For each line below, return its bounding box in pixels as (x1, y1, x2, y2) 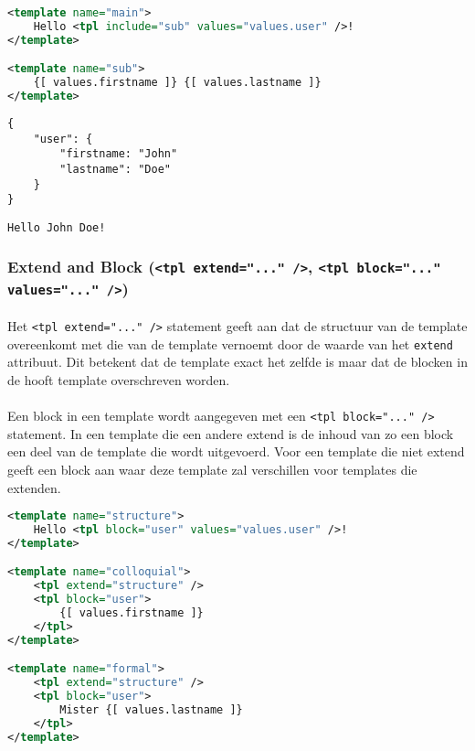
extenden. (7, 477, 61, 497)
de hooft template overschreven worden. (7, 370, 230, 389)
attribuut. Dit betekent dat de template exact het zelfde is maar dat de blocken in (7, 352, 468, 371)
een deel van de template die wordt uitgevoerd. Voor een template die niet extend (7, 442, 465, 461)
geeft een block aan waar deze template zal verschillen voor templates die (7, 459, 417, 478)
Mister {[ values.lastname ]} (59, 703, 243, 716)
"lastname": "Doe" (59, 162, 171, 176)
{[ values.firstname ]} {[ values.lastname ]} (33, 76, 322, 90)
